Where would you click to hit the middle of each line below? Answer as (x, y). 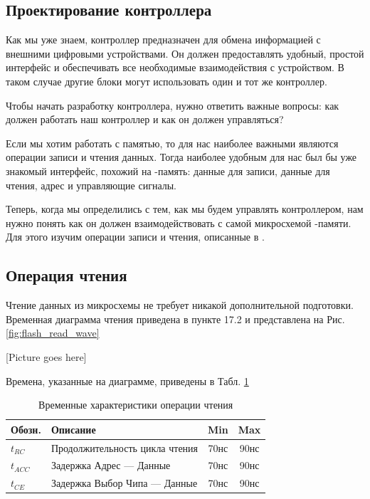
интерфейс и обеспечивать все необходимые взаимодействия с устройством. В (175, 67)
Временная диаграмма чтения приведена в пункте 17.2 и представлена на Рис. (175, 319)
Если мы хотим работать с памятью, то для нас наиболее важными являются (172, 143)
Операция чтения (67, 275)
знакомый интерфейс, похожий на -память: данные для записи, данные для (168, 170)
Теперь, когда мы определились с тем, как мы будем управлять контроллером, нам (185, 209)
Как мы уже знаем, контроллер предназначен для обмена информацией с (163, 40)
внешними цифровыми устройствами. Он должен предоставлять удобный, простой (185, 53)
